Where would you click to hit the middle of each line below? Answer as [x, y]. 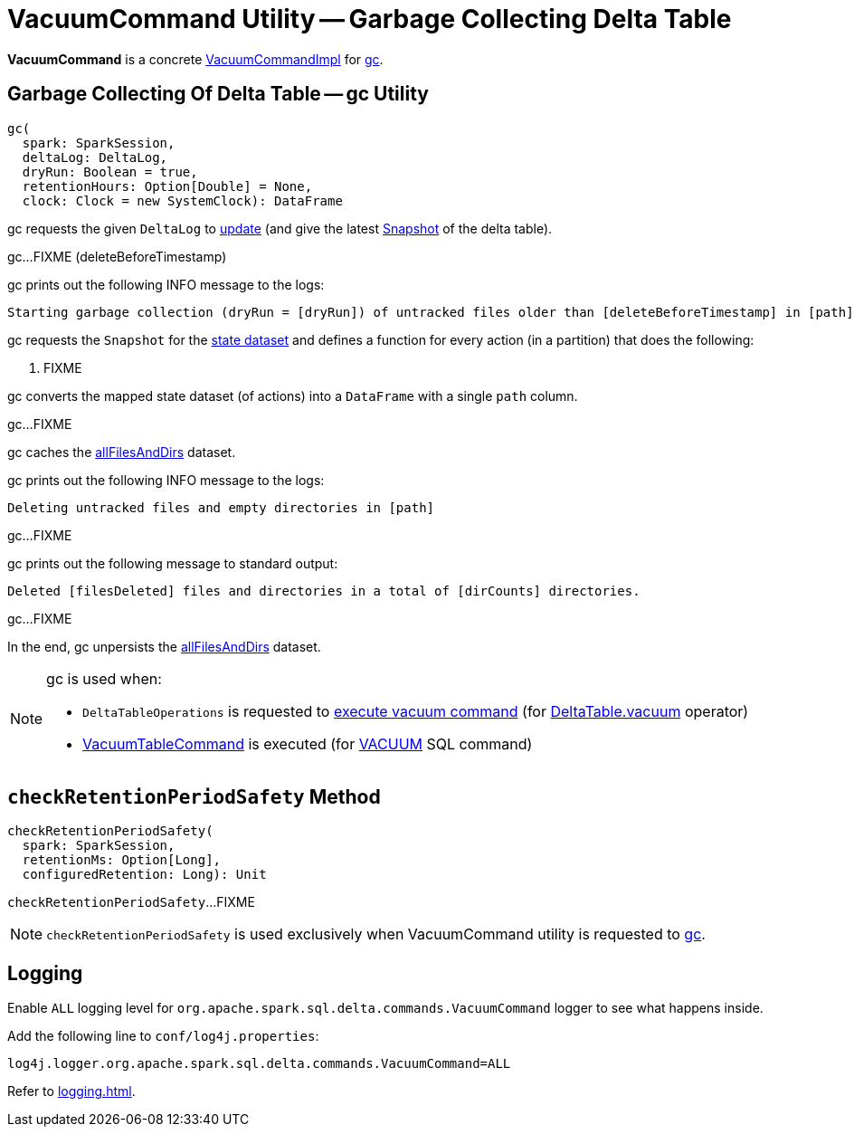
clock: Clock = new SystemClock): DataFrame [182, 200]
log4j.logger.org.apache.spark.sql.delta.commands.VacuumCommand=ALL [259, 1064]
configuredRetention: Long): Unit [144, 875]
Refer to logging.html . [71, 1091]
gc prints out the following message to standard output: [173, 563]
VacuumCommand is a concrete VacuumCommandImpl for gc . [195, 59]
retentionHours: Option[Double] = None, [167, 186]
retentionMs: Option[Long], [122, 860]
